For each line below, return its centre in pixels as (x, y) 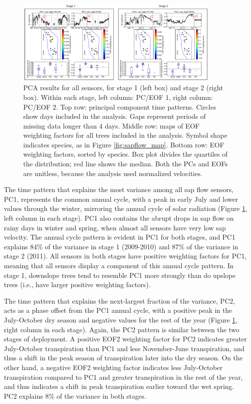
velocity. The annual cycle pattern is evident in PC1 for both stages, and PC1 (120, 237)
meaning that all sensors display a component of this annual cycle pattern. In (119, 266)
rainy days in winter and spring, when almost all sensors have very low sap (115, 227)
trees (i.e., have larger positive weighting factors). (77, 284)
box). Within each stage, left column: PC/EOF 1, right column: (118, 97)
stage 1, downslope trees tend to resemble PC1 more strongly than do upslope (120, 275)
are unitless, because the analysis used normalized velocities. (113, 173)
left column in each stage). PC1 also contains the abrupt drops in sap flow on (119, 218)
